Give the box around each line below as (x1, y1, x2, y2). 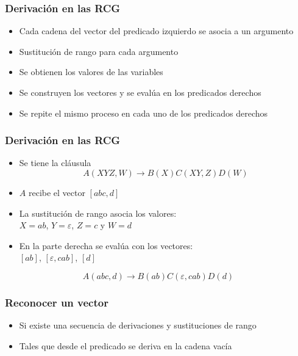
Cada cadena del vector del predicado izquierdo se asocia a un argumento (19, 24, 294, 37)
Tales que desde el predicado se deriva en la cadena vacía (19, 339, 232, 352)
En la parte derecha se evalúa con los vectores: (19, 239, 193, 252)
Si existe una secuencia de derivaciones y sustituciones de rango (19, 319, 257, 332)
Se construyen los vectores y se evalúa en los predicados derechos (19, 86, 261, 98)
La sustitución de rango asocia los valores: (19, 206, 177, 219)
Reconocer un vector (5, 294, 108, 310)
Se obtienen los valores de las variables (19, 65, 163, 78)
